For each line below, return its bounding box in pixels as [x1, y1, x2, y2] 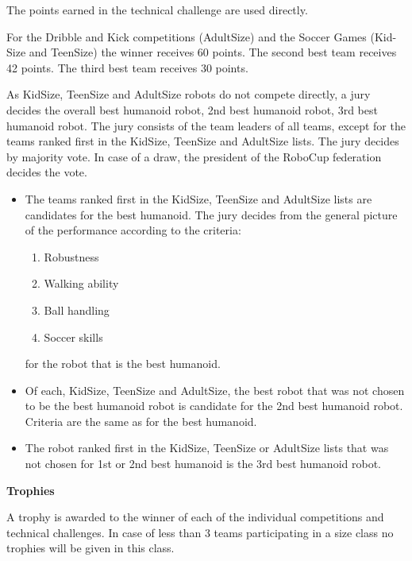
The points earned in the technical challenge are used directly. [6, 2, 308, 17]
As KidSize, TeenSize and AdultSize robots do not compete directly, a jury [6, 86, 371, 103]
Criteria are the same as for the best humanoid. [25, 412, 257, 429]
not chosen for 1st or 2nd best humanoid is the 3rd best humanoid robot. [25, 455, 381, 472]
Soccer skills [44, 328, 103, 345]
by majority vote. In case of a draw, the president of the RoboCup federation [6, 148, 382, 164]
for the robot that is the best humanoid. [25, 355, 221, 372]
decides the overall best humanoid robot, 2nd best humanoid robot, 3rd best [6, 101, 378, 118]
